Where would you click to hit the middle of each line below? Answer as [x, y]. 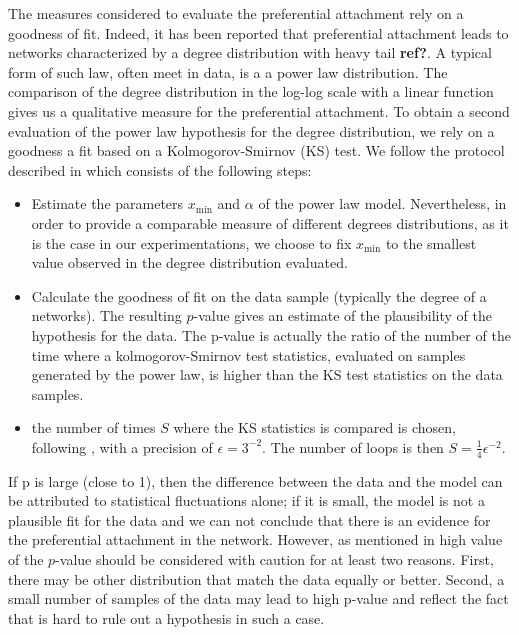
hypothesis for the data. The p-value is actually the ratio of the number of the [271, 334]
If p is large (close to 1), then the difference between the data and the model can [255, 480]
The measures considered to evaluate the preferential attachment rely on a [236, 13]
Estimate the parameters [107, 203]
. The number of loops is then [353, 446]
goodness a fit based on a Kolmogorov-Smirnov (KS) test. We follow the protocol [256, 150]
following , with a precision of [122, 446]
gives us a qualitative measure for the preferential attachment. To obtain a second [259, 110]
